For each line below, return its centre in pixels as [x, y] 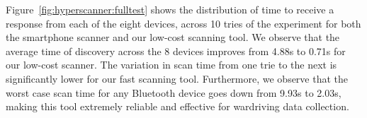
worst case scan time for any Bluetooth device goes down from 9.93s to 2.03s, [174, 92]
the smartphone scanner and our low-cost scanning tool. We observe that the [173, 37]
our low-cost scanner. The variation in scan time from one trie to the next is [171, 65]
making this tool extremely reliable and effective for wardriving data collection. [177, 106]
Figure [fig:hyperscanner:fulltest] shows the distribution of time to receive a [170, 9]
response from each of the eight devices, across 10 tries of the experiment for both [183, 23]
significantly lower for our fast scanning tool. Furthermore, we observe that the [177, 78]
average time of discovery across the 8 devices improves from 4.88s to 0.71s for [176, 51]
